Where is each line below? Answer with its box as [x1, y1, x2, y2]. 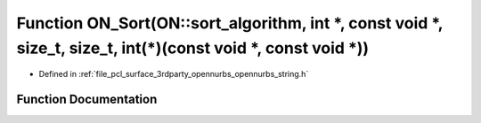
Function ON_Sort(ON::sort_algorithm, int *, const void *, [16, 13, 444, 33]
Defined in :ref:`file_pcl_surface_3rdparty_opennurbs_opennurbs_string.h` [38, 69, 309, 80]
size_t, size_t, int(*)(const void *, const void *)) [16, 38, 370, 58]
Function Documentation [16, 92, 158, 107]
